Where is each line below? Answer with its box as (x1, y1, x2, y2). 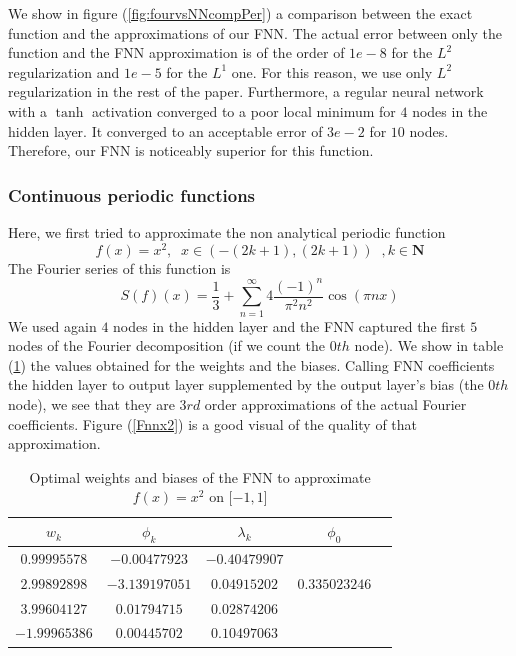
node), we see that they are (8, 393, 175, 414)
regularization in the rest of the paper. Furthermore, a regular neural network (8, 81, 484, 102)
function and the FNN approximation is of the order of (8, 42, 345, 63)
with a (8, 100, 47, 121)
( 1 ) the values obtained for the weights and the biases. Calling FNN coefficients (8, 354, 495, 375)
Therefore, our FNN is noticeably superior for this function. (8, 140, 374, 161)
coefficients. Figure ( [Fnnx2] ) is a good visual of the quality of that (8, 413, 418, 434)
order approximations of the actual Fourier (204, 393, 467, 414)
